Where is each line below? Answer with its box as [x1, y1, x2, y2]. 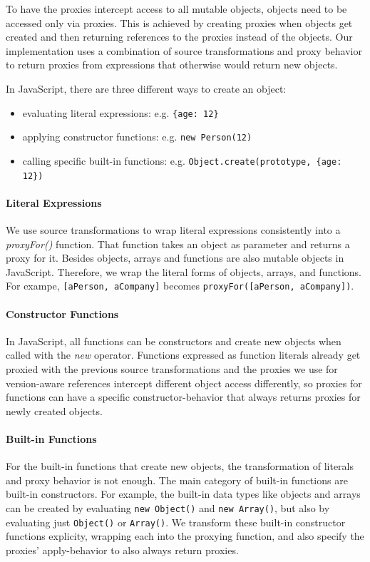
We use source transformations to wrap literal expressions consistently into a [6, 222, 341, 237]
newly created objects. [6, 403, 103, 418]
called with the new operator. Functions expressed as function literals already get [6, 347, 361, 362]
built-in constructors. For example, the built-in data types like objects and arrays [6, 486, 361, 501]
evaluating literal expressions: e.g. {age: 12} [22, 105, 219, 120]
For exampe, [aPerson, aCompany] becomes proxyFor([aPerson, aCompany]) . [6, 278, 354, 293]
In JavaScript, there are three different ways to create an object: [6, 81, 287, 96]
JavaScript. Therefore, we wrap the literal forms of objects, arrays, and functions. [6, 264, 361, 279]
